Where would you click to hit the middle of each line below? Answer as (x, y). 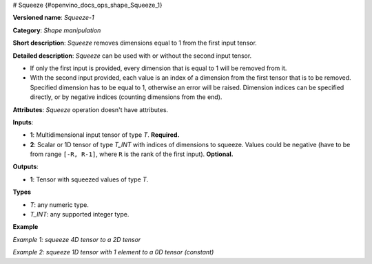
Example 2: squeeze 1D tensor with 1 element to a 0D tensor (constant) (113, 252)
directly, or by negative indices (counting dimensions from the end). (126, 97)
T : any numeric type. (59, 205)
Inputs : (23, 122)
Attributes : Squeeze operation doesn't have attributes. (91, 109)
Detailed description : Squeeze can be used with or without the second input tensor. (132, 56)
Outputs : (26, 167)
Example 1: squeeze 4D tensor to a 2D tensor (77, 239)
